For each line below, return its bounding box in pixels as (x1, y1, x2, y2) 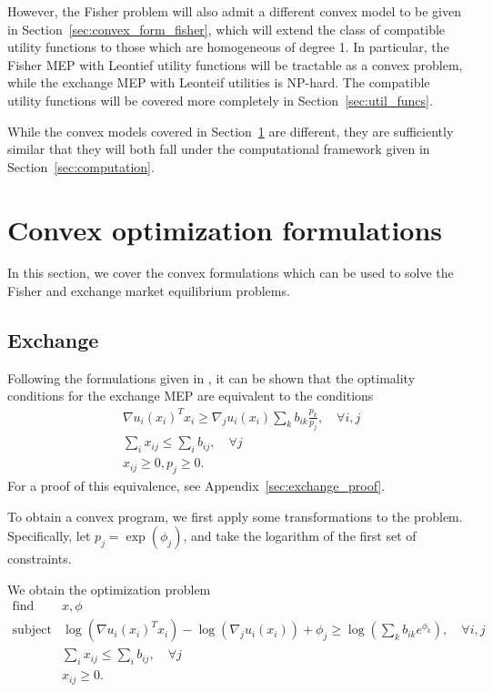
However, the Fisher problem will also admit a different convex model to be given (7, 2, 462, 20)
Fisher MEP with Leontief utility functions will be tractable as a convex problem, (7, 55, 463, 74)
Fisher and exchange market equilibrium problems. (7, 281, 290, 300)
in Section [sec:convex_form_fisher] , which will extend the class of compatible (7, 19, 446, 38)
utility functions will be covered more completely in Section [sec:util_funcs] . (7, 90, 433, 109)
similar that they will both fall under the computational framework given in (7, 139, 430, 158)
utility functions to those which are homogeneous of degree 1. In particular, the (7, 37, 449, 56)
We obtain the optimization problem (7, 579, 211, 598)
